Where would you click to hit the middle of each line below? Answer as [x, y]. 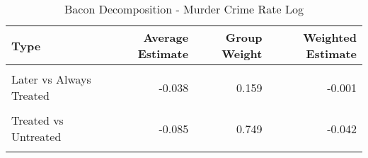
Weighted [330, 37]
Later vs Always [51, 79]
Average [166, 37]
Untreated [36, 136]
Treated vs [38, 120]
